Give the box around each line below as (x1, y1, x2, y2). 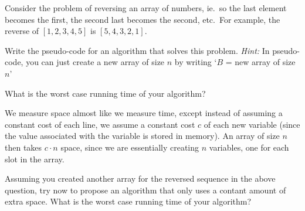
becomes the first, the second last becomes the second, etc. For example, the (5, 13, 280, 25)
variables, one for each (209, 141, 289, 153)
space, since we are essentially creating (60, 141, 199, 153)
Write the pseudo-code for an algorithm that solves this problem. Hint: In (5, 44, 270, 56)
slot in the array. (5, 152, 65, 165)
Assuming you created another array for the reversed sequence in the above (5, 172, 276, 185)
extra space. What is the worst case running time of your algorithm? (5, 195, 252, 207)
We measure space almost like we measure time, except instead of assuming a (5, 107, 283, 119)
